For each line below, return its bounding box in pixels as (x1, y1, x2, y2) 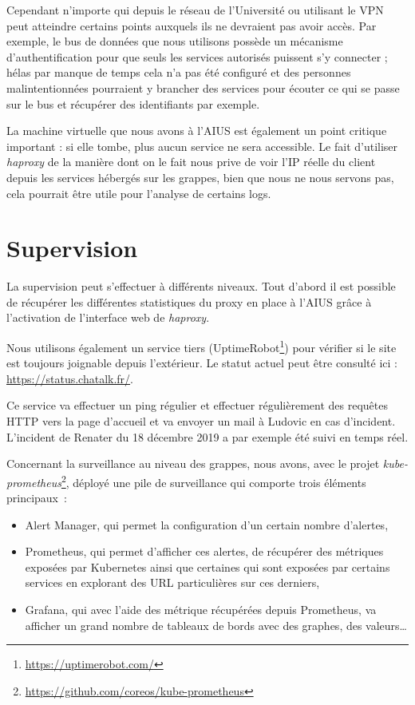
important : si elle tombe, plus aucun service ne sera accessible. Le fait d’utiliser (6, 137, 398, 154)
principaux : (6, 489, 67, 506)
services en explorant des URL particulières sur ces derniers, (25, 574, 320, 591)
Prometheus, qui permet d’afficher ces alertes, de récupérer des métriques (25, 543, 384, 560)
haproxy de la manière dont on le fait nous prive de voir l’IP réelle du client (6, 153, 376, 170)
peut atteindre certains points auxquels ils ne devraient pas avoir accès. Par (6, 17, 377, 34)
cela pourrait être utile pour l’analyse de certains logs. (6, 184, 271, 201)
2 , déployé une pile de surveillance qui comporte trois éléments (61, 471, 366, 490)
